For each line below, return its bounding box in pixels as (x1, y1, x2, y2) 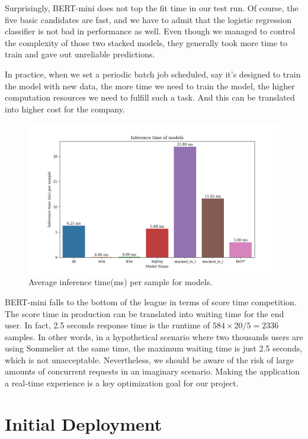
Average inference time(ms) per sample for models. (28, 276, 213, 288)
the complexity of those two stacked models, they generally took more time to (5, 36, 288, 49)
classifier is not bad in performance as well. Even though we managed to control (5, 25, 296, 37)
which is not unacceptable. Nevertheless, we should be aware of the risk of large (5, 353, 294, 366)
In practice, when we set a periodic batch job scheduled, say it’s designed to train (5, 67, 301, 80)
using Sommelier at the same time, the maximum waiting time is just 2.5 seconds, (5, 342, 303, 354)
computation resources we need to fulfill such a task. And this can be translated (5, 91, 295, 104)
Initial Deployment (5, 411, 162, 435)
